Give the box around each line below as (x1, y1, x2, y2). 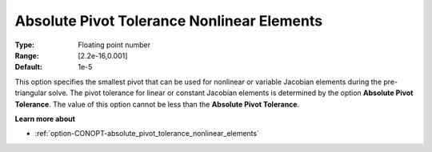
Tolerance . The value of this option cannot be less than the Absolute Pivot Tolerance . (14, 99, 300, 109)
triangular (14, 88, 47, 98)
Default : (14, 62, 43, 72)
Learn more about (14, 114, 76, 123)
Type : (14, 40, 35, 50)
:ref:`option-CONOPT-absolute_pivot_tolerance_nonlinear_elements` (34, 129, 260, 138)
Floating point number (78, 40, 151, 50)
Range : (14, 50, 39, 60)
